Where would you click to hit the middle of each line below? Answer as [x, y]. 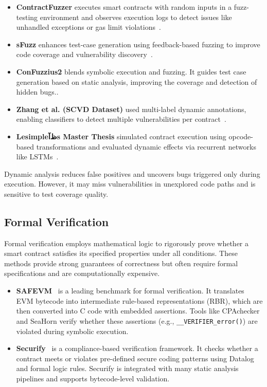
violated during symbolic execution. [72, 331]
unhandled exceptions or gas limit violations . [88, 27]
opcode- [241, 136]
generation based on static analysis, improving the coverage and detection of [137, 81]
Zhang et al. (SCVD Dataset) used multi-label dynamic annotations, [131, 109]
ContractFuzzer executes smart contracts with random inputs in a [124, 7]
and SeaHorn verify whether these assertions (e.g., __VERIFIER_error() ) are [137, 320]
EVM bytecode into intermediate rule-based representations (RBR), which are [139, 300]
